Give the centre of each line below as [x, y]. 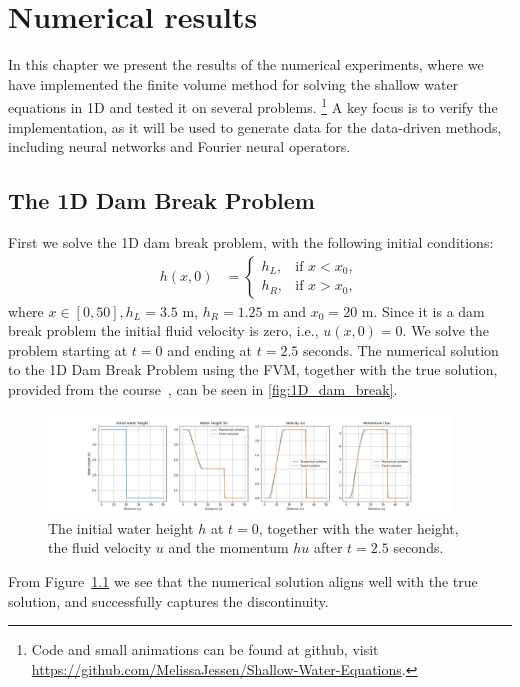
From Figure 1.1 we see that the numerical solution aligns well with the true [243, 581]
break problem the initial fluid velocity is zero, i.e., [163, 330]
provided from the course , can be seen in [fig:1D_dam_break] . [203, 388]
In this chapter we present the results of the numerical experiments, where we [246, 64]
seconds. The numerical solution [400, 349]
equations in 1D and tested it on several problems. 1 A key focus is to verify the [253, 105]
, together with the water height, [358, 527]
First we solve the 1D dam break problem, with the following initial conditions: [251, 241]
